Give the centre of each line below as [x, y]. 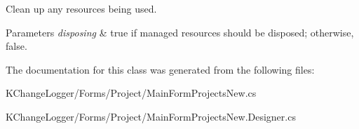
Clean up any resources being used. [81, 8]
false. [16, 46]
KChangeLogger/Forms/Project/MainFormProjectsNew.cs [131, 93]
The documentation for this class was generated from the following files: [160, 69]
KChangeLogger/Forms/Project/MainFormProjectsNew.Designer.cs [151, 116]
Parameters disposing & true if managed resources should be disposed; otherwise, [180, 32]
